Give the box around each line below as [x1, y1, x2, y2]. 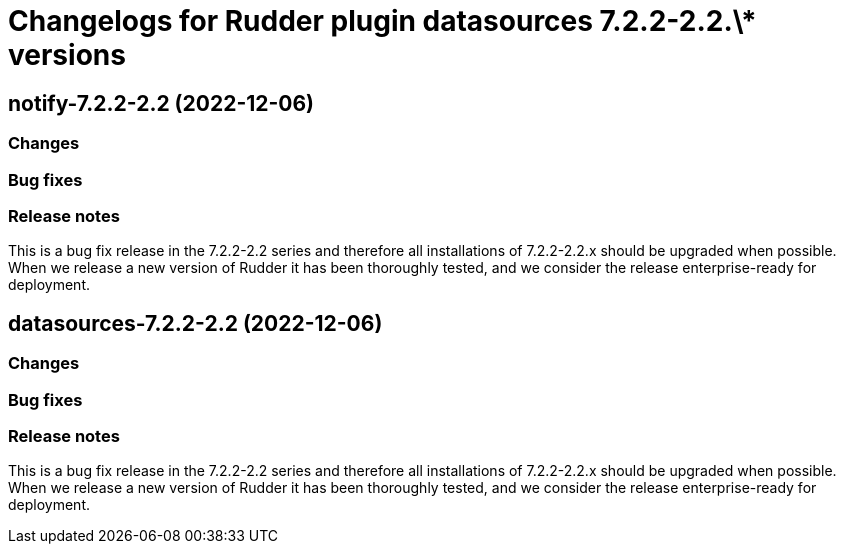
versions [8, 38, 126, 72]
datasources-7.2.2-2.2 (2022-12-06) [8, 310, 383, 336]
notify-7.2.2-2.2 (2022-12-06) [8, 90, 315, 116]
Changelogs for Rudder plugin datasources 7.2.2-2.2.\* [8, 4, 757, 38]
